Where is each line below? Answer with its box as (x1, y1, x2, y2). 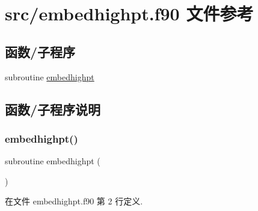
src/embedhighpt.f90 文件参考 (5, 1, 254, 26)
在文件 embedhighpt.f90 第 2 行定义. (5, 195, 143, 207)
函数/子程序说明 (5, 100, 101, 118)
